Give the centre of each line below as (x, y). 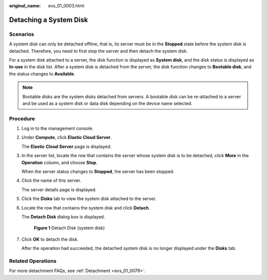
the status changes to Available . (42, 73)
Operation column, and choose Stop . (60, 162)
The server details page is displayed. (59, 189)
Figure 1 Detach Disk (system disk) (69, 228)
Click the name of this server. (51, 180)
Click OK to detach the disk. (50, 239)
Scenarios (22, 34)
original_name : (25, 6)
